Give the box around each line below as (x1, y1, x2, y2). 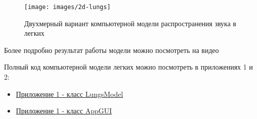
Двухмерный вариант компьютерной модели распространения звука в (24, 18, 236, 28)
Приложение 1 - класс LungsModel (16, 88, 123, 99)
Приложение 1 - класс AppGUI (16, 105, 112, 116)
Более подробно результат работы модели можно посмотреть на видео (4, 44, 219, 55)
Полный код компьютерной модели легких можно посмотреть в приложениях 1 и (4, 62, 253, 72)
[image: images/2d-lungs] (24, 4, 111, 11)
